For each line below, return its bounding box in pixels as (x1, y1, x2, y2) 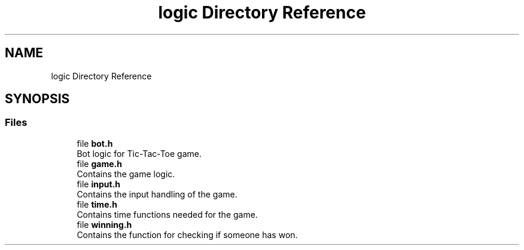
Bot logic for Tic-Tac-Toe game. (77, 148, 202, 159)
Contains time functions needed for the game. (77, 209, 258, 220)
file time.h (77, 199, 117, 209)
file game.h (77, 158, 122, 169)
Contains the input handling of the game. (77, 189, 237, 199)
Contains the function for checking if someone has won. (77, 229, 298, 240)
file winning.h (77, 219, 132, 230)
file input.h (77, 178, 121, 189)
